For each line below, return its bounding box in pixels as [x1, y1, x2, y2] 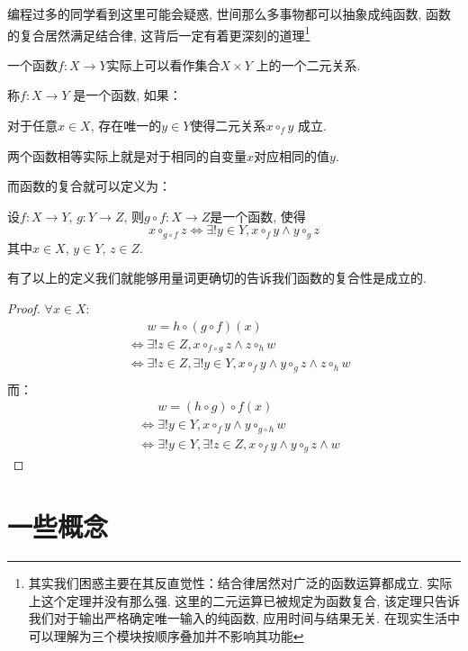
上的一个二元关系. [256, 55, 361, 74]
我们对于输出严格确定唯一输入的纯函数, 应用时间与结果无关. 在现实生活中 [28, 609, 460, 628]
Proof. [7, 299, 40, 318]
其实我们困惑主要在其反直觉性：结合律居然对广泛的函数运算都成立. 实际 [28, 573, 453, 592]
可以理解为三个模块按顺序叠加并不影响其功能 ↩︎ [28, 626, 304, 645]
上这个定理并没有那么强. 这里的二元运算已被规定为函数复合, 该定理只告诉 [28, 591, 460, 610]
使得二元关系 [190, 116, 266, 135]
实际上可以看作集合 [106, 55, 220, 74]
